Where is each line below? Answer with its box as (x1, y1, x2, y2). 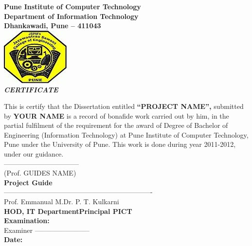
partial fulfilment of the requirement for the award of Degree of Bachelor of (4, 120, 228, 130)
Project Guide (4, 177, 53, 187)
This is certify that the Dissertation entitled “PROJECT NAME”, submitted (4, 101, 244, 111)
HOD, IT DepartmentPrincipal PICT (4, 206, 132, 216)
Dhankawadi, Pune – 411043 (4, 20, 101, 31)
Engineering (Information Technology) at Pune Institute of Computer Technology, (4, 129, 249, 140)
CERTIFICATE (4, 85, 58, 95)
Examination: (4, 215, 50, 226)
